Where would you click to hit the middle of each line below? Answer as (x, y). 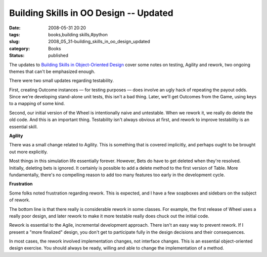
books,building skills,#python (78, 34)
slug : (14, 42)
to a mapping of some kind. (37, 104)
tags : (15, 34)
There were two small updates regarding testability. (61, 81)
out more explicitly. (28, 152)
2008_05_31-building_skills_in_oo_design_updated (99, 42)
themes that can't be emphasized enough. (52, 71)
